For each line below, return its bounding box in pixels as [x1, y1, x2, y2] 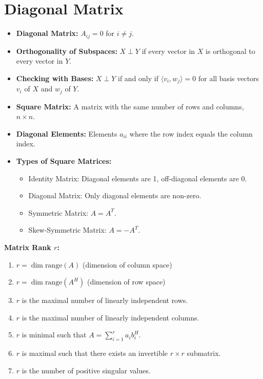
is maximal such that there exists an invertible [22, 348, 168, 358]
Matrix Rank [4, 242, 51, 253]
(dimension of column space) [83, 259, 172, 270]
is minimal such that [22, 329, 87, 340]
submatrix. [187, 348, 221, 358]
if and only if [118, 72, 158, 83]
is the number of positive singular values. [22, 365, 151, 375]
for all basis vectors [198, 72, 259, 83]
